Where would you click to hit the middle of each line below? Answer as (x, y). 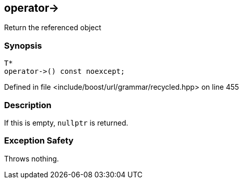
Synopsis (23, 45)
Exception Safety (39, 141)
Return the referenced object (53, 28)
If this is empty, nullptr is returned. (66, 123)
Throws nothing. (32, 158)
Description (28, 105)
